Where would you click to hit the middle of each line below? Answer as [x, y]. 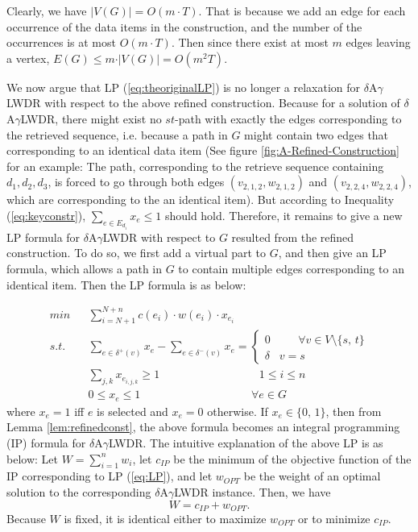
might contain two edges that [317, 134]
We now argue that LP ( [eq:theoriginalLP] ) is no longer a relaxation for [183, 87]
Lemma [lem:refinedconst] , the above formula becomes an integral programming [203, 427]
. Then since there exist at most [250, 42]
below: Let [32, 458]
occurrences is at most [61, 42]
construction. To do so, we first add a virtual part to [137, 253]
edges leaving [378, 42]
